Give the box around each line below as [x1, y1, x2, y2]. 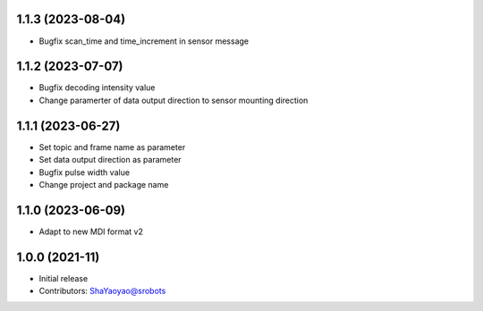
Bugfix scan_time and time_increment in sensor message [38, 36, 250, 46]
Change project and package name [38, 179, 169, 189]
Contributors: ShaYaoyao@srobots [38, 286, 166, 297]
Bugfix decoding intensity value [38, 82, 156, 93]
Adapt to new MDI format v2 [38, 226, 143, 237]
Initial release [38, 273, 89, 283]
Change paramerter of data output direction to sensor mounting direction [38, 95, 309, 105]
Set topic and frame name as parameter [38, 141, 186, 152]
